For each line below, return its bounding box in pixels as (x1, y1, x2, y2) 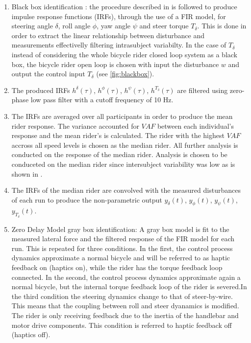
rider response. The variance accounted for (11, 120, 139, 131)
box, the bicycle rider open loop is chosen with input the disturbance (11, 59, 219, 69)
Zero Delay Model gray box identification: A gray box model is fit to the (11, 224, 229, 234)
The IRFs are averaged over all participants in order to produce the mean (11, 111, 233, 121)
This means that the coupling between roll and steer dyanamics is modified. (11, 300, 239, 311)
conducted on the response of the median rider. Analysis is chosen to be (11, 149, 227, 160)
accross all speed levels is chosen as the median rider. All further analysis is (11, 139, 238, 150)
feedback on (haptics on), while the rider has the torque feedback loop (11, 262, 223, 273)
